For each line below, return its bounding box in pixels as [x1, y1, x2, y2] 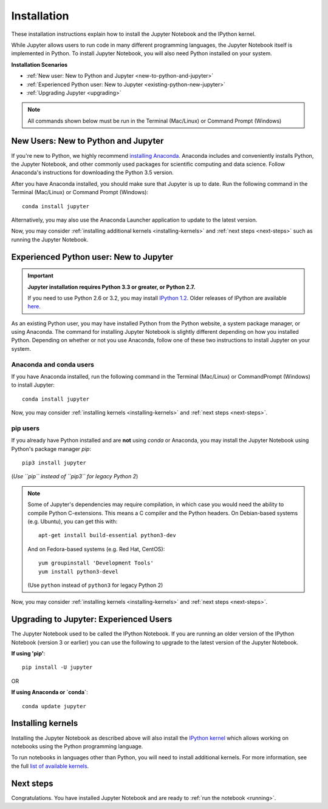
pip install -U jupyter [22, 664, 93, 671]
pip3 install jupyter [22, 459, 86, 467]
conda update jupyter [22, 703, 86, 709]
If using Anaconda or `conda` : [11, 689, 88, 696]
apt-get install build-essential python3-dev [38, 532, 176, 539]
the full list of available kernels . [11, 762, 89, 770]
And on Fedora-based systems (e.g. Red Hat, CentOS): [27, 545, 165, 552]
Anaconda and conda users [11, 360, 94, 368]
